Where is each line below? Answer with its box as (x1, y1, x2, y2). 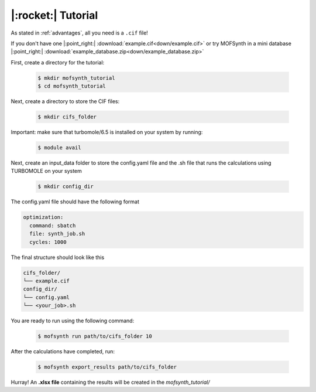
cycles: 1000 (29, 238, 67, 246)
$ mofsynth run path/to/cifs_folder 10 (37, 333, 152, 340)
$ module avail (37, 144, 81, 151)
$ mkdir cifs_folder (37, 114, 97, 120)
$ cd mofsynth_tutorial (37, 83, 107, 90)
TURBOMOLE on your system (11, 168, 82, 175)
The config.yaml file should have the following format (11, 198, 140, 205)
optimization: (23, 214, 64, 221)
